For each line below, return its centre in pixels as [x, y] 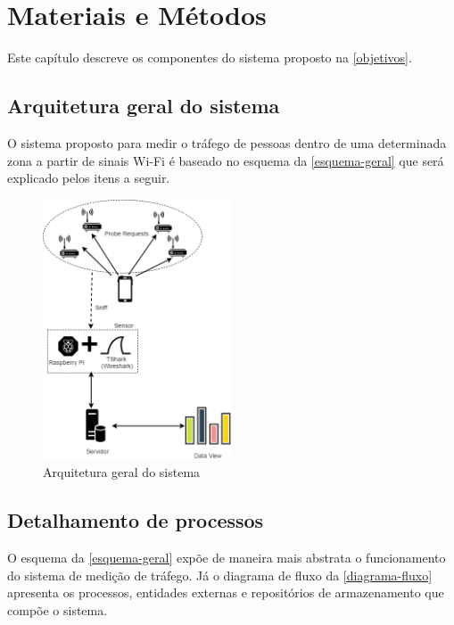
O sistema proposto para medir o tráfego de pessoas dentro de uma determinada [227, 142]
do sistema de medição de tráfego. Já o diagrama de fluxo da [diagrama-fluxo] [220, 575]
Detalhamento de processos [136, 520]
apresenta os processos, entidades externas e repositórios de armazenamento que [226, 592]
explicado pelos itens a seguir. [89, 178]
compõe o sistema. [58, 609]
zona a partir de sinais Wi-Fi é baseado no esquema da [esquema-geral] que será [226, 160]
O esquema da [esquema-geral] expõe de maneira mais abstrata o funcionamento [227, 558]
